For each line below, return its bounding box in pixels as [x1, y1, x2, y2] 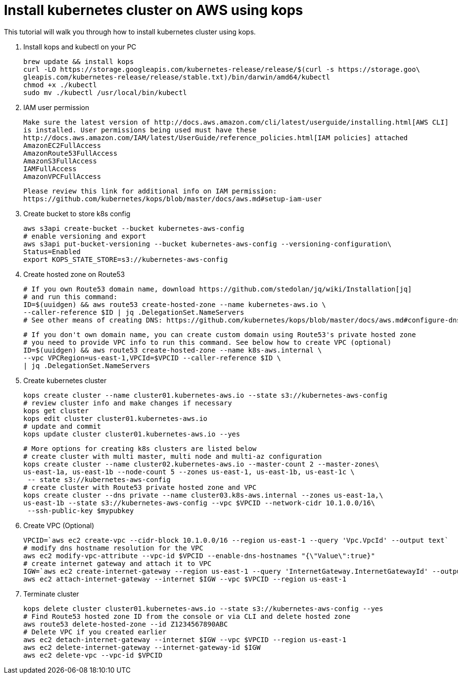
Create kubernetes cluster [23, 376, 107, 385]
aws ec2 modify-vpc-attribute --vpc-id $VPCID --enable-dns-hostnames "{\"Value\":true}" [23, 551, 375, 560]
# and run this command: [23, 292, 117, 301]
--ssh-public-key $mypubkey [27, 506, 134, 515]
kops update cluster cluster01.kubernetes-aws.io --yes [23, 430, 240, 438]
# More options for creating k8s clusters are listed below [23, 444, 257, 452]
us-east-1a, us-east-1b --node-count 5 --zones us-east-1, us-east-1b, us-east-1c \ [23, 468, 355, 476]
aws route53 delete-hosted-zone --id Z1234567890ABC [23, 620, 228, 628]
